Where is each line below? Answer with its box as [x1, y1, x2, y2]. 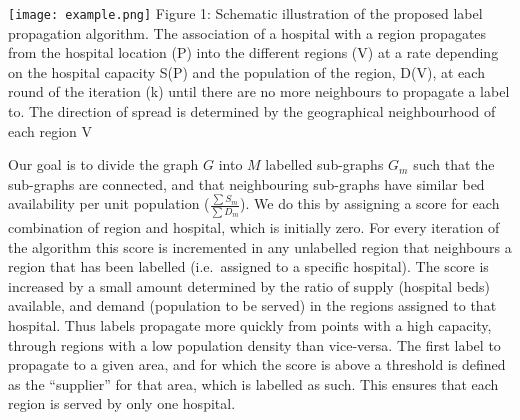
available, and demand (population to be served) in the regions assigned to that [8, 295, 497, 316]
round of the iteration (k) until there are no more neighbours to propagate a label [8, 81, 510, 102]
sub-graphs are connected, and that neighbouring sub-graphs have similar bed [8, 173, 485, 194]
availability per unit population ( [8, 193, 210, 214]
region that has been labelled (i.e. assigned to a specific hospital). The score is [8, 256, 489, 277]
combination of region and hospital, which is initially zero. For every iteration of [8, 217, 500, 238]
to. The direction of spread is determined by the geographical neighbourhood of [8, 101, 496, 122]
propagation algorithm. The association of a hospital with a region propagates [8, 22, 487, 43]
